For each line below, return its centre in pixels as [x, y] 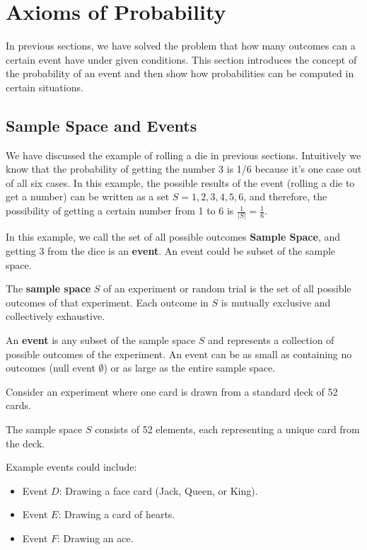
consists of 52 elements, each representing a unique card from [227, 429]
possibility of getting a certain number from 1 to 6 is [120, 211]
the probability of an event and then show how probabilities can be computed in [180, 73]
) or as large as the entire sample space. [190, 368]
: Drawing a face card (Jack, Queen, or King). [158, 490]
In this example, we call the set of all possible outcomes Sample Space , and [173, 237]
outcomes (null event [51, 368]
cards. [18, 405]
